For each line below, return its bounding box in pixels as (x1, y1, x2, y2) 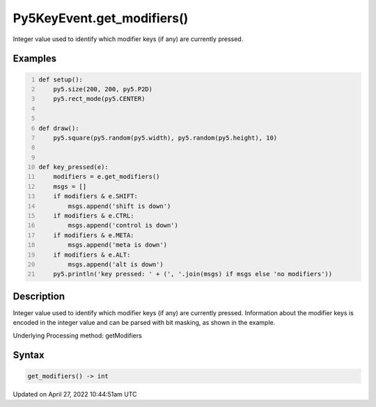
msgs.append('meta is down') (68, 241, 167, 249)
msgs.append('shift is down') (68, 202, 171, 210)
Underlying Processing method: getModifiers (13, 331, 142, 340)
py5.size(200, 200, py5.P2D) (53, 85, 153, 93)
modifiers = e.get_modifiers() (53, 173, 160, 181)
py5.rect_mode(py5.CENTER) (53, 95, 146, 103)
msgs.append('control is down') (68, 221, 179, 230)
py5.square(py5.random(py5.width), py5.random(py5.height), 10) (53, 134, 278, 142)
